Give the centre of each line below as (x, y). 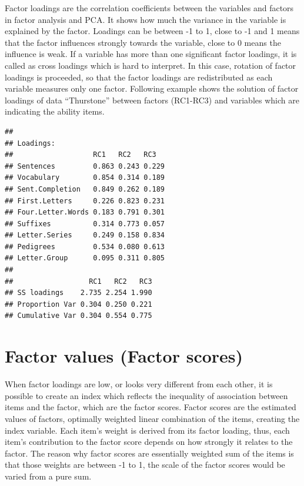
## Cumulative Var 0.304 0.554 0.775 (78, 316)
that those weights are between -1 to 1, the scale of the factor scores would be (145, 465)
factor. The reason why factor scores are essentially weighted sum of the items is (149, 453)
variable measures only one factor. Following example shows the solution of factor (152, 88)
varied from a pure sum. (48, 476)
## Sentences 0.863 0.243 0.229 (85, 166)
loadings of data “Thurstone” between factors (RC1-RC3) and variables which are (152, 100)
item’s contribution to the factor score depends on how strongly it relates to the (149, 442)
